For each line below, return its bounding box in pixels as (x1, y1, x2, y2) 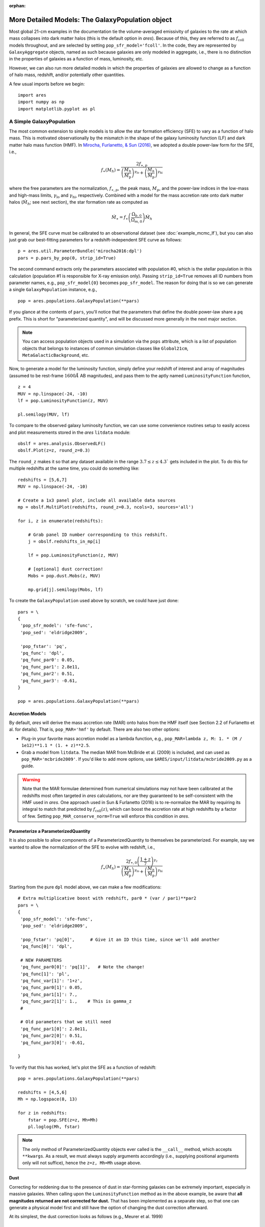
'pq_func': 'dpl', (20, 650, 65, 656)
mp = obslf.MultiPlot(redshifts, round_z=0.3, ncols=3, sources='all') (18, 505, 194, 510)
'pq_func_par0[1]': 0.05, (20, 985, 83, 990)
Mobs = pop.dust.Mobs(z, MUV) (27, 573, 101, 579)
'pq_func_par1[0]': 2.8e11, (20, 1026, 88, 1032)
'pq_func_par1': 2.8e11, (20, 664, 80, 669)
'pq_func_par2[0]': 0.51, (20, 1033, 83, 1039)
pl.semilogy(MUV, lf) (18, 411, 70, 417)
